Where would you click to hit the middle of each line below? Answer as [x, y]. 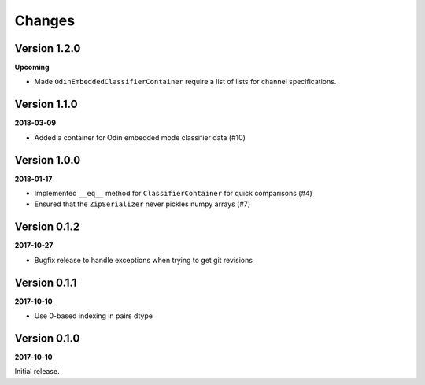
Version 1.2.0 [48, 48]
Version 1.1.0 [46, 104]
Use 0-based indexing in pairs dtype [94, 316]
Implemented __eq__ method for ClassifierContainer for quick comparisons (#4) [173, 194]
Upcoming [32, 68]
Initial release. [37, 372]
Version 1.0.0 [48, 160]
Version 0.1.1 [46, 282]
